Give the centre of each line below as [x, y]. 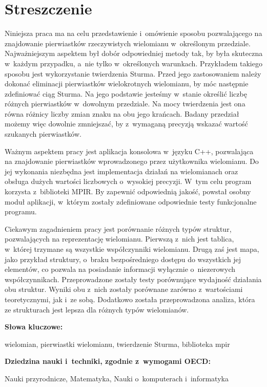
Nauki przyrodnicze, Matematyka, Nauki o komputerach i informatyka [117, 378]
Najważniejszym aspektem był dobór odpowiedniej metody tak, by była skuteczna [134, 53]
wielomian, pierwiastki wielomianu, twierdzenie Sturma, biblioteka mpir [117, 344]
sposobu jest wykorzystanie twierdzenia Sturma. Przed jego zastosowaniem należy [133, 73]
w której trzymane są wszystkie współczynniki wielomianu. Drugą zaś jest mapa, [132, 249]
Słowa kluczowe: [34, 327]
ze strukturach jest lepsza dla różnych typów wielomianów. [97, 309]
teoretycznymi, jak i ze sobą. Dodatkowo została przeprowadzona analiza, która [130, 299]
